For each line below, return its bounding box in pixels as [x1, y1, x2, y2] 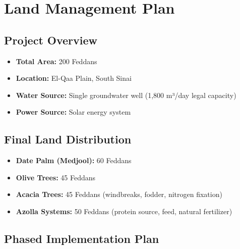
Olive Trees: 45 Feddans [16, 172, 96, 182]
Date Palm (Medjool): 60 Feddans [16, 155, 132, 166]
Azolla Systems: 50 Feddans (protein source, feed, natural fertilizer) [16, 206, 232, 216]
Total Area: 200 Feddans [16, 56, 97, 66]
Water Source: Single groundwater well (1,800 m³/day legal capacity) [16, 89, 236, 100]
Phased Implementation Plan [4, 230, 159, 246]
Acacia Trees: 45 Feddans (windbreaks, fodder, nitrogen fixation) [16, 189, 222, 200]
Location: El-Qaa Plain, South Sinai [16, 73, 132, 83]
